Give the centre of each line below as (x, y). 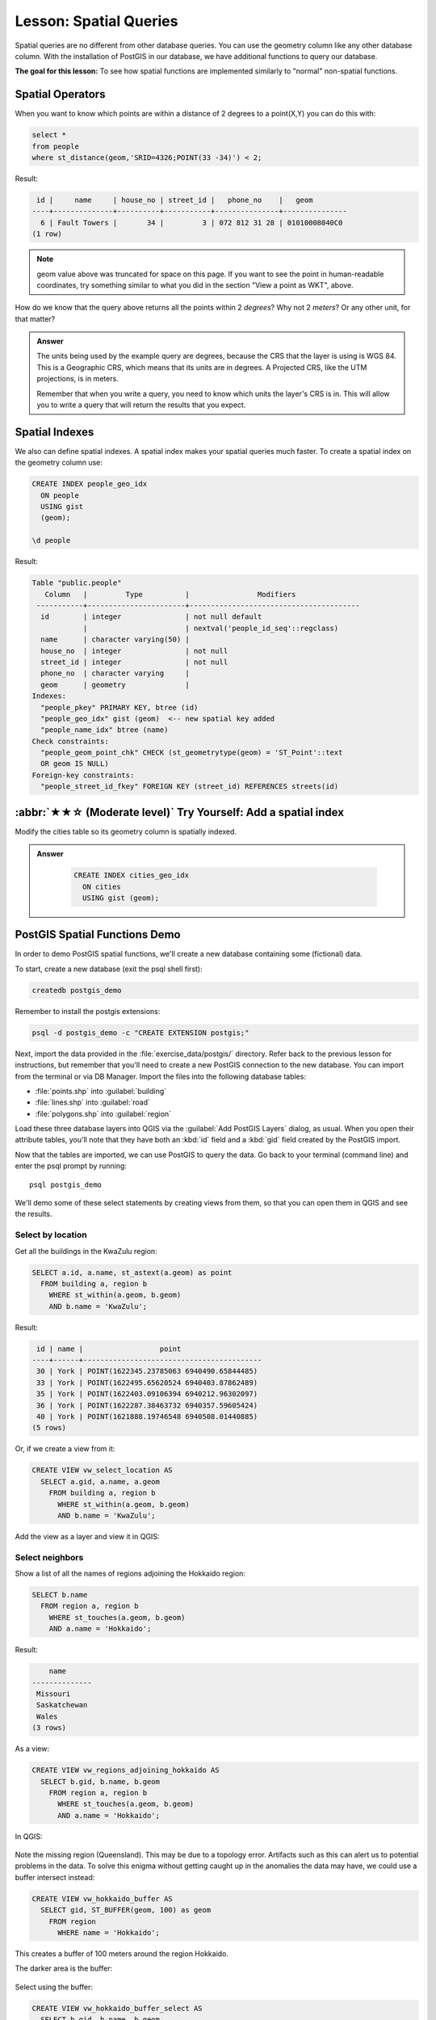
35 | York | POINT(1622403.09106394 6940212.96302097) (147, 1394)
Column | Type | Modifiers (170, 594)
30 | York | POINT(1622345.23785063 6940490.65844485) (147, 1371)
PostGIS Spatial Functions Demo (98, 934)
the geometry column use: (59, 463)
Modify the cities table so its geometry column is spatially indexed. (126, 831)
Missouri (54, 1694)
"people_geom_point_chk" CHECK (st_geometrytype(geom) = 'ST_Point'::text (192, 753)
